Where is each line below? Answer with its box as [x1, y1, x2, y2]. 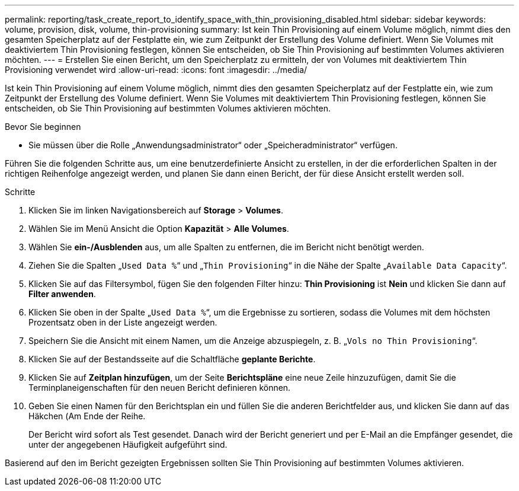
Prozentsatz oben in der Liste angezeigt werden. [28, 317, 217, 327]
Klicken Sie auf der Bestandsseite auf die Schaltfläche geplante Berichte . [28, 354, 316, 364]
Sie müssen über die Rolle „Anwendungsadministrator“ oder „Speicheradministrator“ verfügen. [28, 140, 398, 150]
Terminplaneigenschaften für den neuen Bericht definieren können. [28, 382, 291, 393]
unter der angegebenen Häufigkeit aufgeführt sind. [28, 439, 228, 449]
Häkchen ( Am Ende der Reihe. [28, 411, 146, 421]
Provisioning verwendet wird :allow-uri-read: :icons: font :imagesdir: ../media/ [5, 65, 307, 75]
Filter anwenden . [28, 289, 96, 299]
